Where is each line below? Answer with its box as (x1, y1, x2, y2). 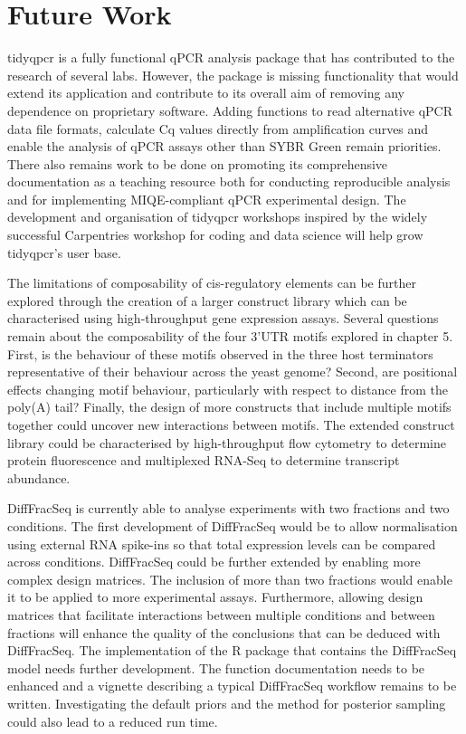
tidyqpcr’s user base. (7, 243, 121, 262)
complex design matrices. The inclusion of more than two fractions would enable (7, 569, 452, 588)
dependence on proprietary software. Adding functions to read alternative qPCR (7, 100, 452, 119)
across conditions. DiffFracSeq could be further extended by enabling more (7, 552, 421, 571)
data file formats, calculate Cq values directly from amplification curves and (7, 119, 429, 138)
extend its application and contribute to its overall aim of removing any (7, 83, 404, 102)
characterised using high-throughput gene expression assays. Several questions (7, 309, 439, 328)
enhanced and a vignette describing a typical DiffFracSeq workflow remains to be (7, 676, 457, 695)
